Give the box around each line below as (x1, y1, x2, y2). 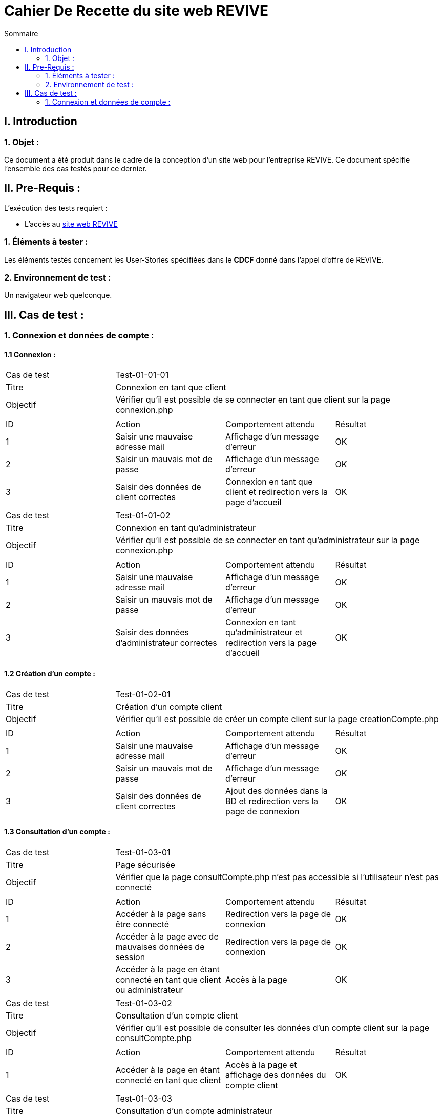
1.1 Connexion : (4, 350, 56, 359)
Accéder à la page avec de (115, 931, 219, 942)
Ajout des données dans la (225, 785, 328, 796)
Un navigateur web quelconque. (4, 291, 112, 300)
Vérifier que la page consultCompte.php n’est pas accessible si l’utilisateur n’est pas (115, 871, 439, 882)
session (115, 951, 145, 962)
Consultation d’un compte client (115, 1010, 238, 1021)
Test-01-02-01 (115, 689, 171, 700)
